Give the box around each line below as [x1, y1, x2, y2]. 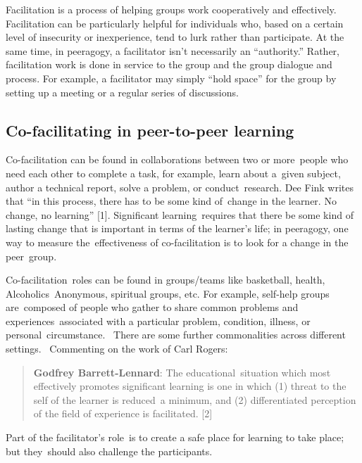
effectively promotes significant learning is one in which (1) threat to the [33, 379, 347, 393]
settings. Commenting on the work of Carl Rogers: [6, 341, 228, 356]
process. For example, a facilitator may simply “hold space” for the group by [6, 70, 337, 85]
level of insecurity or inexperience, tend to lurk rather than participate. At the [6, 30, 344, 44]
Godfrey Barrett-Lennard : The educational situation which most [33, 364, 331, 379]
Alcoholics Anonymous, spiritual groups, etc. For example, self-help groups [6, 286, 330, 300]
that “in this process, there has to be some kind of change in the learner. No [6, 194, 337, 208]
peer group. [6, 248, 57, 263]
